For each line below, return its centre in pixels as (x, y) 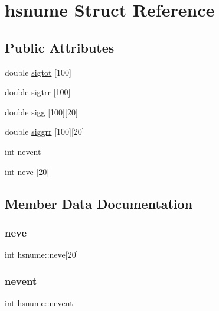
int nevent (23, 151)
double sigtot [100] (38, 72)
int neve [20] (27, 171)
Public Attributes (60, 47)
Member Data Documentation (99, 203)
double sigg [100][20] (41, 111)
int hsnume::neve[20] (42, 255)
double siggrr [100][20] (45, 132)
